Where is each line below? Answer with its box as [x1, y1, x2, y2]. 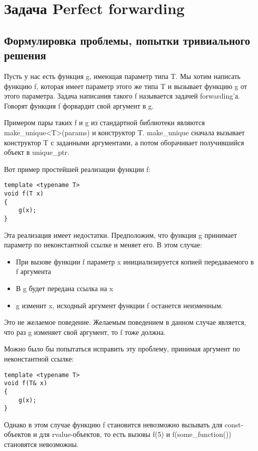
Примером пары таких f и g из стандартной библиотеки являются [4, 117, 205, 128]
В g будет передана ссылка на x [16, 283, 113, 293]
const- [224, 419, 243, 429]
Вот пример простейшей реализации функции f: [4, 163, 151, 174]
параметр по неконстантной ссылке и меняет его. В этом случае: [4, 239, 202, 250]
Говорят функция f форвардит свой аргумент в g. [4, 100, 154, 111]
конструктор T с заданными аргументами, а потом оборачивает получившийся [4, 137, 244, 147]
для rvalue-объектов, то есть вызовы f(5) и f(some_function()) [39, 429, 231, 439]
